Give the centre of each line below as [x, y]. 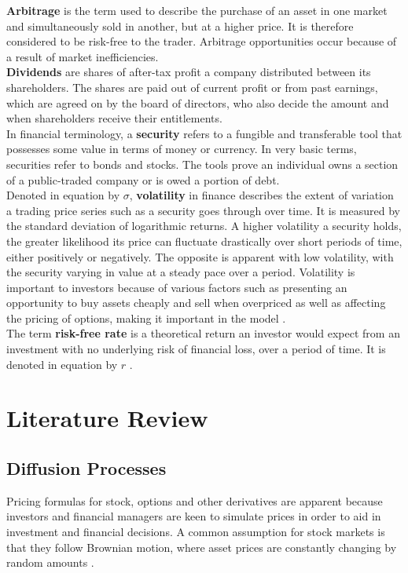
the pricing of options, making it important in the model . [146, 318]
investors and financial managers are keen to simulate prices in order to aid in [194, 516]
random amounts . [50, 562]
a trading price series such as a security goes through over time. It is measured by [203, 210]
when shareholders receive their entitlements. [114, 118]
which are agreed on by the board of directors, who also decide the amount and [198, 102]
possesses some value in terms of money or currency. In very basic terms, [182, 149]
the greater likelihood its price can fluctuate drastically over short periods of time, [204, 241]
